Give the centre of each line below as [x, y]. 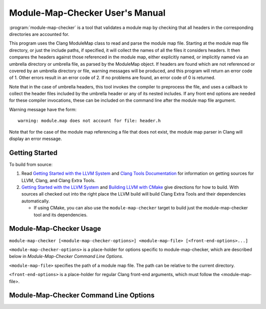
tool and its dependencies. [61, 215]
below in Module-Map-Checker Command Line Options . [66, 256]
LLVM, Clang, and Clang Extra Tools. [58, 180]
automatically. [36, 201]
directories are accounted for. [39, 34]
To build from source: [31, 164]
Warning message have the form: [43, 109]
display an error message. [35, 139]
